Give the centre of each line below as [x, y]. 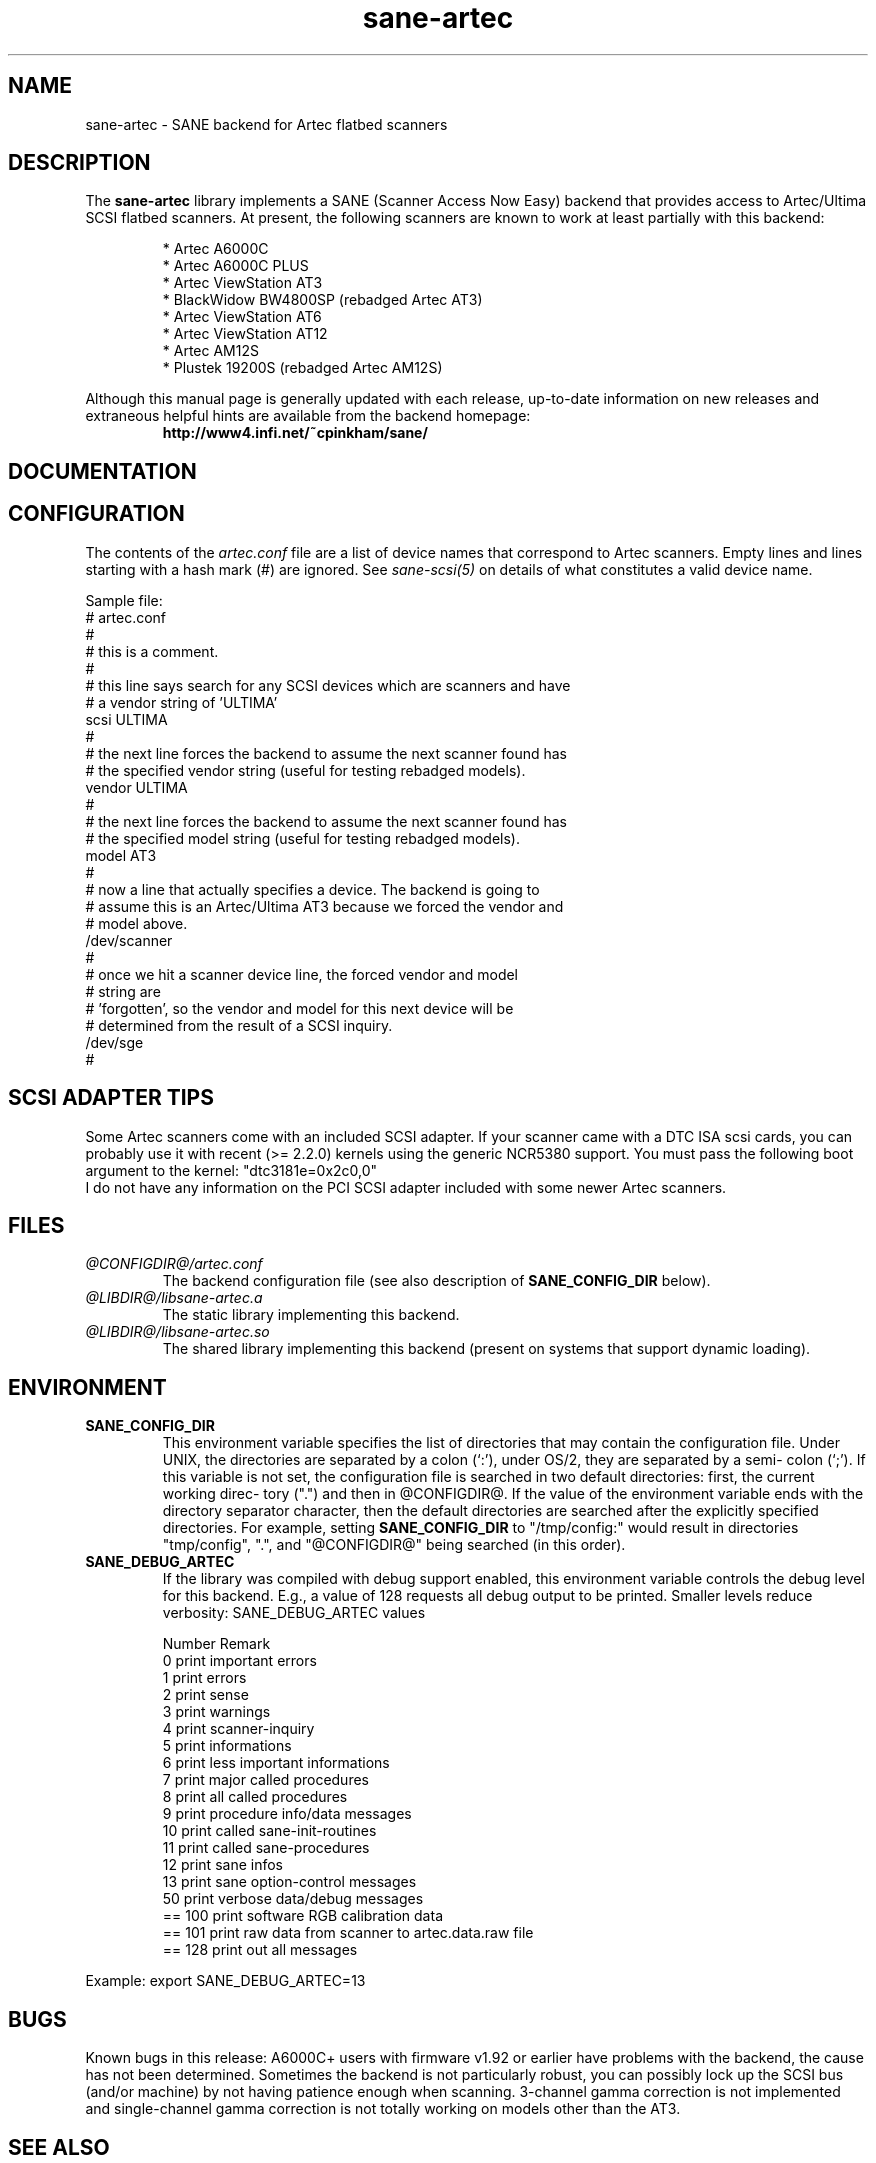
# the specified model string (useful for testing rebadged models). [302, 838]
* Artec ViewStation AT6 [242, 317]
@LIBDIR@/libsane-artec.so [177, 1332]
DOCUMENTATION [102, 471]
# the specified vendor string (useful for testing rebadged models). [305, 770]
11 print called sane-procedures [266, 1848]
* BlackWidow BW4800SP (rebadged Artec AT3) [322, 300]
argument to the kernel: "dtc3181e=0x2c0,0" [231, 1170]
